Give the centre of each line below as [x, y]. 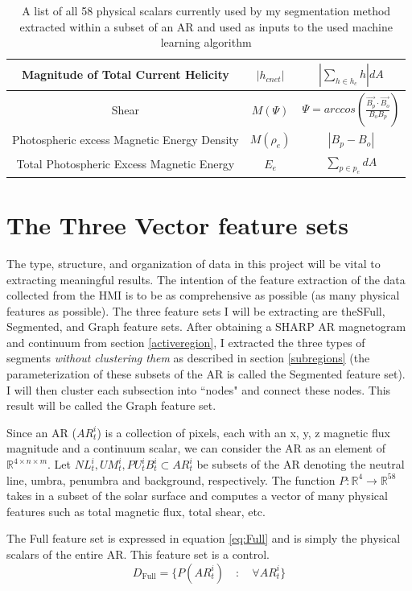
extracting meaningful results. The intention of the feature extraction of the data [206, 279]
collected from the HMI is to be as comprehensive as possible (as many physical [203, 295]
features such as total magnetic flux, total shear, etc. [136, 511]
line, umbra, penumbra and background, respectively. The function [171, 479]
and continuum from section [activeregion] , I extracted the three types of [186, 342]
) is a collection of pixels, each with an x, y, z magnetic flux [243, 432]
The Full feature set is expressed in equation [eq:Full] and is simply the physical [204, 538]
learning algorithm [206, 42]
